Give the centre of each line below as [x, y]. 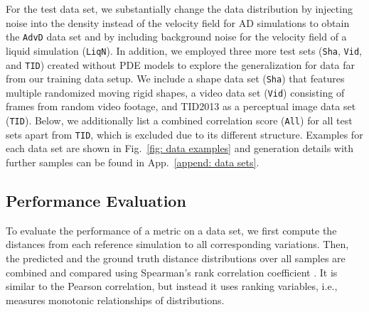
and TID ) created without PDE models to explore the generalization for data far [180, 64]
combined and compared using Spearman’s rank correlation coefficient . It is [172, 272]
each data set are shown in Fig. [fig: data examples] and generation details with [180, 148]
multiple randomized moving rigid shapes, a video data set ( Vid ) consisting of [175, 92]
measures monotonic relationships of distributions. [115, 300]
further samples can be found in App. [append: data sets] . [133, 162]
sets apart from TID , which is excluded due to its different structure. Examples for [184, 134]
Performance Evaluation [96, 200]
